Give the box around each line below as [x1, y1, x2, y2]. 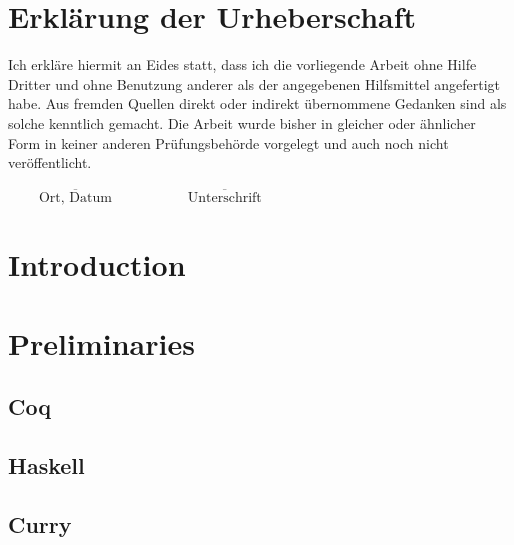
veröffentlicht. [8, 152, 92, 173]
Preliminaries [8, 322, 195, 363]
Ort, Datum [38, 190, 112, 205]
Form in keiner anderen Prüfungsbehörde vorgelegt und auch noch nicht [8, 132, 449, 153]
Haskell [8, 450, 85, 481]
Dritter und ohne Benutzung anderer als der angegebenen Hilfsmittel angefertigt [8, 73, 500, 94]
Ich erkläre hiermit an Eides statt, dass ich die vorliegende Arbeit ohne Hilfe [8, 54, 477, 75]
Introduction [8, 244, 186, 285]
